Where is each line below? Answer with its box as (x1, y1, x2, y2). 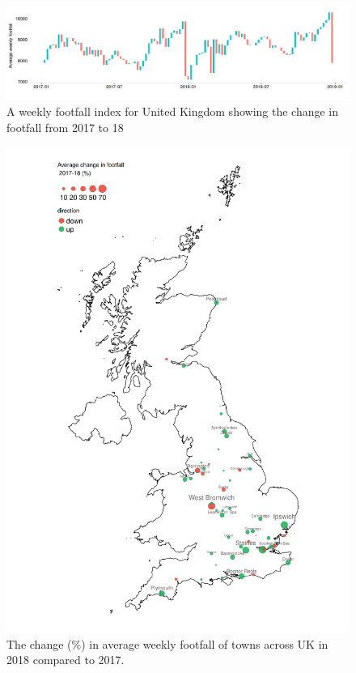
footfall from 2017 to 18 (6, 118, 124, 135)
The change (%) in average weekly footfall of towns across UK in (6, 635, 328, 652)
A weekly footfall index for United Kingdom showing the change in (6, 103, 339, 120)
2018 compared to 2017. (6, 651, 125, 668)
